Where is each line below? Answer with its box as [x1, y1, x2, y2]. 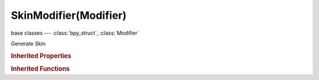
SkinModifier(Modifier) [11, 9, 127, 22]
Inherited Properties [11, 52, 72, 60]
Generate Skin [11, 40, 46, 47]
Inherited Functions [11, 65, 70, 73]
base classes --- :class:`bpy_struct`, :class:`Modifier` [11, 29, 139, 36]
